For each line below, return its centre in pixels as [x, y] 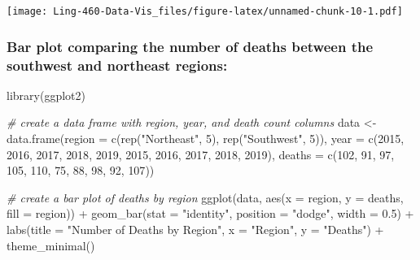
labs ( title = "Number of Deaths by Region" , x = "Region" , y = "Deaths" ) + [195, 229]
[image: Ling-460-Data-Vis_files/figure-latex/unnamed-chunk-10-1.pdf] [205, 11]
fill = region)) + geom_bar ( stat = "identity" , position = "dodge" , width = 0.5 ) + [210, 213]
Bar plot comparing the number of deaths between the [190, 46]
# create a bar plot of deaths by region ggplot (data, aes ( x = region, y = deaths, [205, 197]
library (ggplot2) [46, 95]
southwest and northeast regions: [117, 65]
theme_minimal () [51, 245]
